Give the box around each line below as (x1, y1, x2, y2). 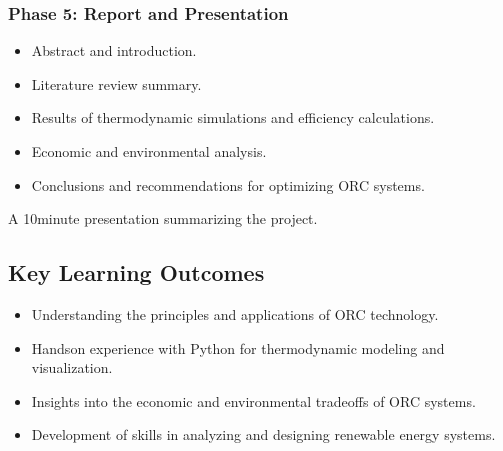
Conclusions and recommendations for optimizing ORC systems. (31, 174, 425, 195)
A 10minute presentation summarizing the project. (8, 208, 318, 229)
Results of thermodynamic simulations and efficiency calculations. (31, 107, 435, 128)
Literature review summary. (31, 73, 202, 94)
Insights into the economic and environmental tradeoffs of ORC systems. (31, 390, 476, 411)
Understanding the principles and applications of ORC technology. (31, 303, 439, 324)
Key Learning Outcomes (8, 257, 265, 288)
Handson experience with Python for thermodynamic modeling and (31, 337, 445, 358)
